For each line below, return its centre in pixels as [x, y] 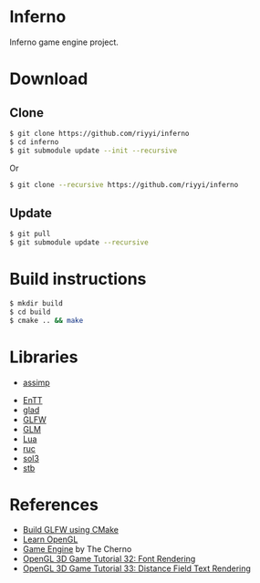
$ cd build [30, 312]
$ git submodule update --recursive [79, 243]
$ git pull [30, 234]
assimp [36, 382]
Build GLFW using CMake [71, 530]
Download [49, 79]
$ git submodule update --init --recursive [94, 151]
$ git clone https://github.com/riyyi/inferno [99, 133]
